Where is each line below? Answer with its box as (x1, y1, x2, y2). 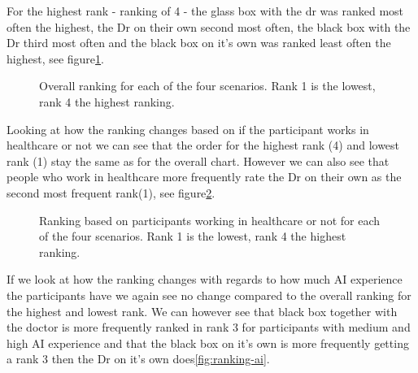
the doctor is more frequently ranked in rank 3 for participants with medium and (7, 319, 411, 336)
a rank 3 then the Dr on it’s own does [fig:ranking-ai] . (7, 350, 270, 367)
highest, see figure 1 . (7, 50, 104, 67)
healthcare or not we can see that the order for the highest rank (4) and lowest (7, 137, 400, 154)
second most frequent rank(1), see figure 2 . (7, 184, 216, 201)
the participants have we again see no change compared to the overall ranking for (7, 286, 411, 303)
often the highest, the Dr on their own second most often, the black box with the (7, 18, 411, 35)
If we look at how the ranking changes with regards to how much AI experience (7, 271, 403, 288)
